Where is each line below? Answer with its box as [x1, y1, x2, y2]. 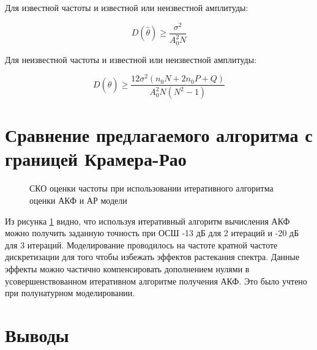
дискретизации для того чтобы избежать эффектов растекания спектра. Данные [5, 250, 300, 263]
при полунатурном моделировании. [5, 286, 135, 299]
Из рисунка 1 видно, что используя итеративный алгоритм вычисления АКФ [5, 214, 290, 227]
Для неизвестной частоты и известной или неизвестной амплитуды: [5, 53, 257, 65]
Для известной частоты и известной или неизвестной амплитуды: [5, 1, 248, 13]
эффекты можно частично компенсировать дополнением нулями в [5, 262, 250, 275]
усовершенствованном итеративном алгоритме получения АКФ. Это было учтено [5, 274, 307, 287]
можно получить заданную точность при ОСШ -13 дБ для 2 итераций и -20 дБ [5, 226, 299, 239]
